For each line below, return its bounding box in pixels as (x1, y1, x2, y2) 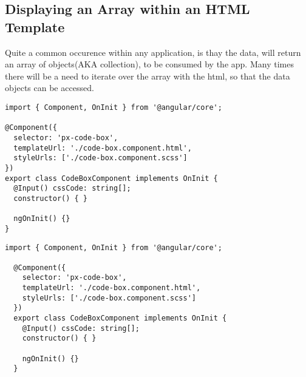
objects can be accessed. (5, 81, 94, 94)
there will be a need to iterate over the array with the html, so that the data (5, 69, 290, 82)
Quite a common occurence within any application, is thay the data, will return (5, 46, 301, 58)
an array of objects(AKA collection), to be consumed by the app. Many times (5, 58, 294, 70)
